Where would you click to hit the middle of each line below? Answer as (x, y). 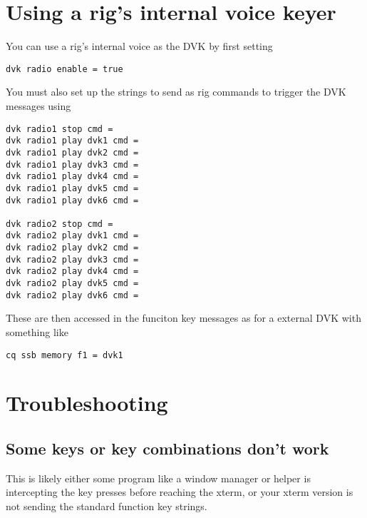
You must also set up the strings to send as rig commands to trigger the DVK (176, 92)
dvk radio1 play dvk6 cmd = (72, 200)
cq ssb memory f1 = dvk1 (64, 355)
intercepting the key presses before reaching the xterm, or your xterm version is (180, 492)
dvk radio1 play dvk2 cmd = (72, 152)
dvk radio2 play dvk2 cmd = (72, 248)
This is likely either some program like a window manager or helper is (158, 478)
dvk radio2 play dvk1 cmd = (72, 236)
